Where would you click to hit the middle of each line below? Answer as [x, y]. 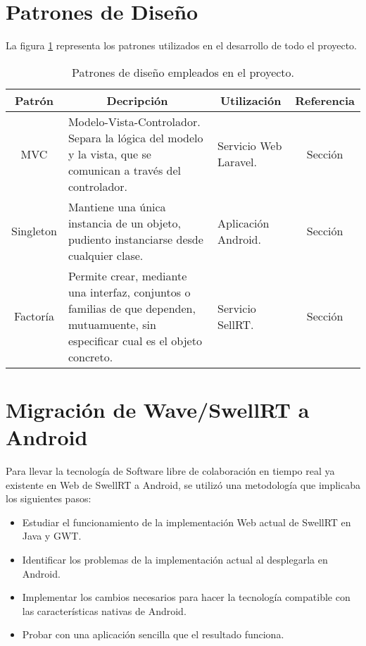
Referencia [325, 100]
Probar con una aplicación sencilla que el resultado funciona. [153, 634]
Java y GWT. [52, 536]
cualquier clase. [106, 255]
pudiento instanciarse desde [135, 239]
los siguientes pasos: [49, 498]
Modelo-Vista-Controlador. [134, 121]
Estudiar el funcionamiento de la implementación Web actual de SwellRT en [187, 522]
